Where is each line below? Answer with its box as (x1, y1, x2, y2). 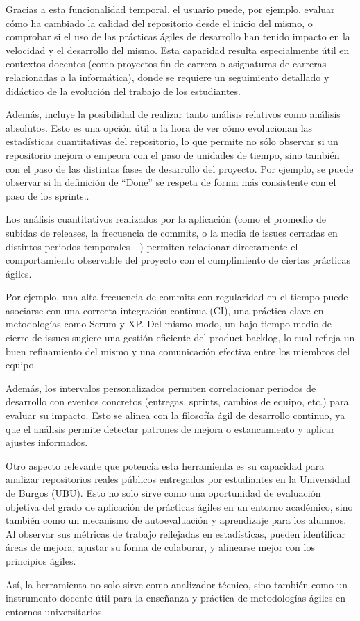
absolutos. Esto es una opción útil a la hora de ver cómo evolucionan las (6, 120, 313, 135)
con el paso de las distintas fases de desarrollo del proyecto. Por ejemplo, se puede (6, 161, 354, 176)
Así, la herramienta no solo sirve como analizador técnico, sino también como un (6, 577, 348, 591)
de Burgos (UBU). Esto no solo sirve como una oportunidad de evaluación (6, 486, 321, 500)
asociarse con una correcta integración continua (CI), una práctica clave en (6, 303, 324, 317)
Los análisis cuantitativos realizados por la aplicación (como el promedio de (6, 212, 326, 226)
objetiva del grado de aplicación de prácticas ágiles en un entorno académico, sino (6, 499, 353, 513)
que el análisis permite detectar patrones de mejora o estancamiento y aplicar (6, 421, 335, 436)
